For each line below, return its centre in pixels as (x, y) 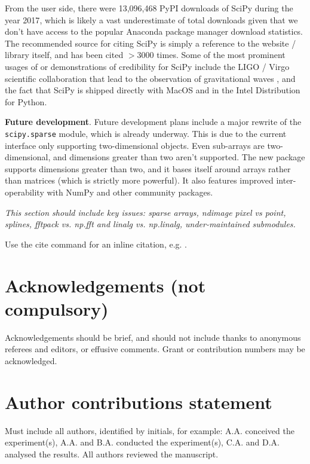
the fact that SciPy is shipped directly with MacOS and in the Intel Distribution (153, 90)
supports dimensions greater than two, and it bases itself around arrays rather (148, 168)
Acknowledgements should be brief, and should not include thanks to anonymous (153, 337)
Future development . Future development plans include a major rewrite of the (153, 122)
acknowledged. (31, 360)
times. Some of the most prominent (221, 55)
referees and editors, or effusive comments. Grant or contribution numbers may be (155, 349)
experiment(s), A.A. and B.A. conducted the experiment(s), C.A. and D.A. (142, 442)
